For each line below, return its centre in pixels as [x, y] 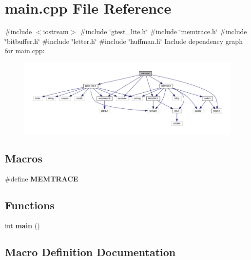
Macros [24, 158]
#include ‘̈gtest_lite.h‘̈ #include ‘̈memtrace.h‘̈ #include [164, 31]
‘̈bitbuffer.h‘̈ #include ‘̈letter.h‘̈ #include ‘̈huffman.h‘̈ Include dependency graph [124, 41]
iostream [56, 31]
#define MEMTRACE [42, 178]
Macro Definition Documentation [90, 251]
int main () [22, 225]
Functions [30, 205]
